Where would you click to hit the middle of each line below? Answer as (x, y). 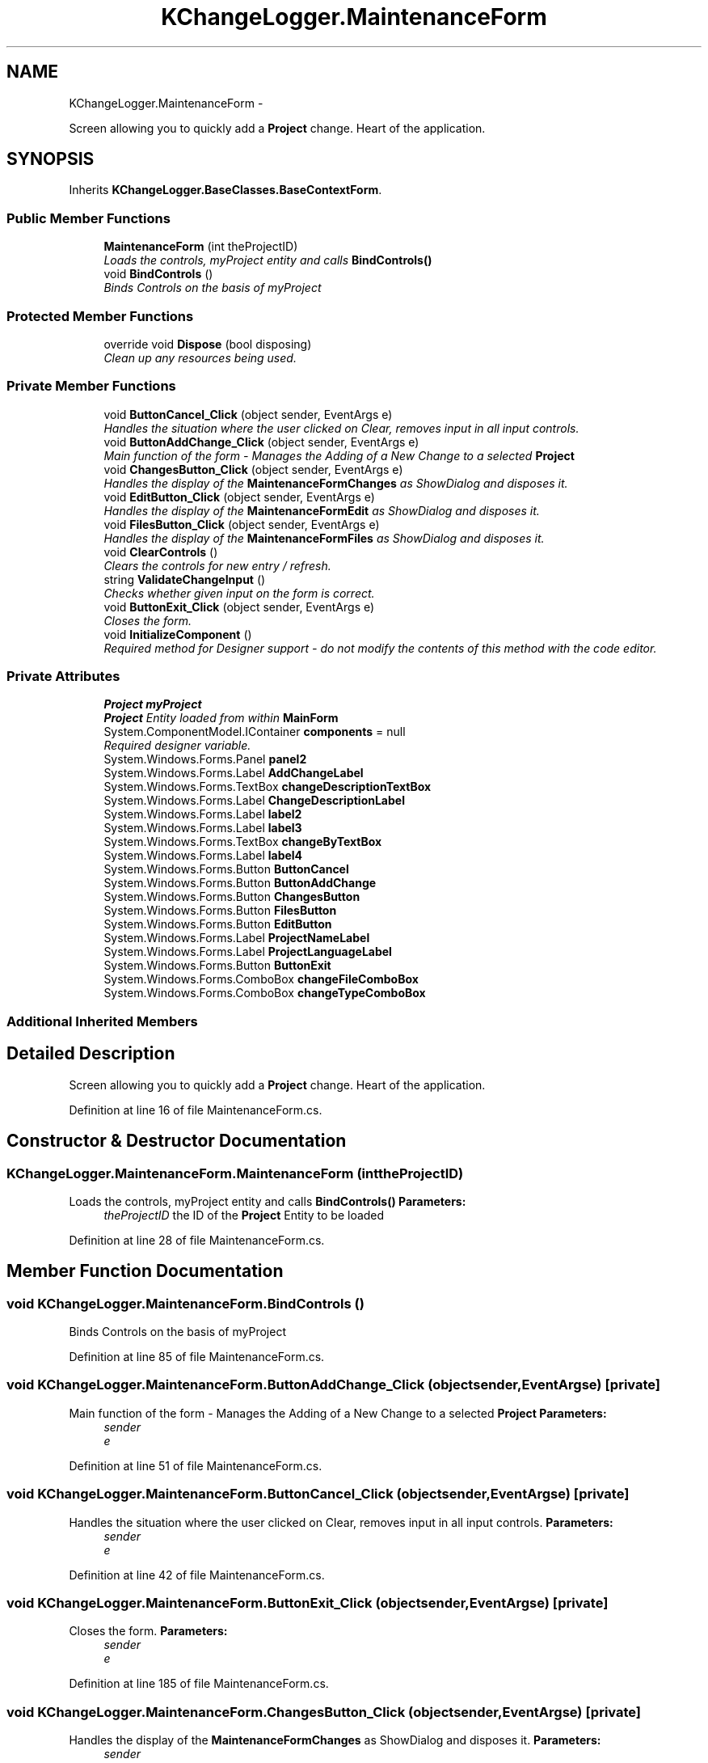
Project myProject (153, 704)
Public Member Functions (88, 218)
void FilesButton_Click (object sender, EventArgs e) (242, 524)
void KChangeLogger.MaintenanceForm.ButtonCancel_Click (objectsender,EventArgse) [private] (318, 1494)
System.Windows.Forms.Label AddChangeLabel (234, 773)
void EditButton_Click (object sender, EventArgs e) (239, 497)
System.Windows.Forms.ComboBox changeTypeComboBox (265, 993)
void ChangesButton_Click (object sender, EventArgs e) (253, 469)
